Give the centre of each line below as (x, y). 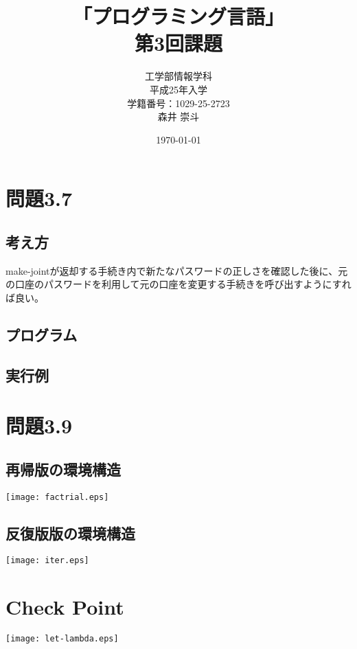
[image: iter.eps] (47, 561)
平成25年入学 (178, 89)
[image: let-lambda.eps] (62, 639)
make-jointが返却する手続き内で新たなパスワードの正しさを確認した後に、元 (177, 270)
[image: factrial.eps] (57, 497)
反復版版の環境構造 (70, 533)
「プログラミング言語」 (178, 16)
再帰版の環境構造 (63, 469)
